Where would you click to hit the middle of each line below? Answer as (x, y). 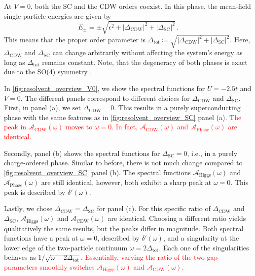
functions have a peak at (41, 238)
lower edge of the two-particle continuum (66, 247)
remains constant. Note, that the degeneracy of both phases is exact (145, 62)
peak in (15, 127)
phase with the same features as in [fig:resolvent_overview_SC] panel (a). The (123, 117)
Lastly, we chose (28, 208)
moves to (79, 127)
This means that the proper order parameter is (75, 40)
